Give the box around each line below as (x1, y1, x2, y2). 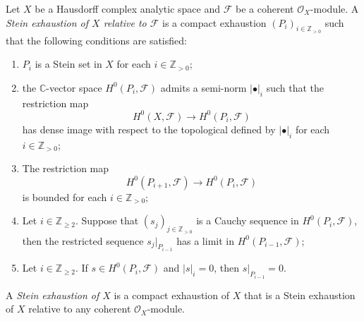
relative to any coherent (28, 301, 131, 316)
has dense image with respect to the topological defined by (22, 121, 276, 136)
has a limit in (176, 233, 234, 248)
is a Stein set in (35, 56, 102, 71)
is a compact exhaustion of (114, 287, 229, 302)
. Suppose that (75, 213, 139, 228)
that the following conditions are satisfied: (6, 32, 187, 47)
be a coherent (236, 1, 294, 16)
